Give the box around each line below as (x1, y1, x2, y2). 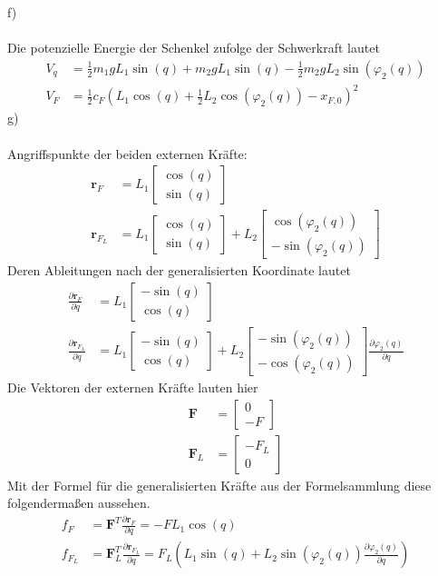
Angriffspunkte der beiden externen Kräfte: (7, 144, 248, 163)
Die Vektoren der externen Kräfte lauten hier (7, 377, 258, 396)
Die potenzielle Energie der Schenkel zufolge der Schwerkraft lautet (7, 38, 380, 57)
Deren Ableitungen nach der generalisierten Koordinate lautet (7, 261, 351, 280)
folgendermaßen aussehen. (7, 493, 151, 512)
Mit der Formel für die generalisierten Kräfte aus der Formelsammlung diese (7, 475, 432, 494)
